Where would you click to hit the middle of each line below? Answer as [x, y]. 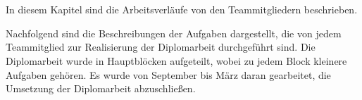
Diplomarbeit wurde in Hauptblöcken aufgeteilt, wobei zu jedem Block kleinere [176, 60]
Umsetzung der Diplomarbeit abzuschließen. [101, 88]
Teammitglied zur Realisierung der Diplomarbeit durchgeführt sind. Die [161, 47]
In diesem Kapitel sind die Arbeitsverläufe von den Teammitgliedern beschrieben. [182, 10]
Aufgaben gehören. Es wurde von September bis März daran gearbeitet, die [168, 74]
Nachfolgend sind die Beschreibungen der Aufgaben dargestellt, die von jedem [174, 33]
